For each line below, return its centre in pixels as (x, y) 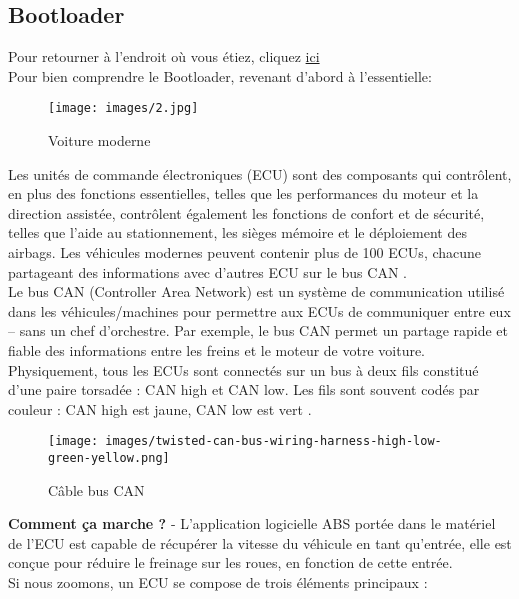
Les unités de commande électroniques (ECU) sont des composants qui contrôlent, (260, 173)
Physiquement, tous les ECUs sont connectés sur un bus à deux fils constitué (243, 369)
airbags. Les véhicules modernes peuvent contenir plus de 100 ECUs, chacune (245, 252)
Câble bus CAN (96, 489)
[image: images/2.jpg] (123, 108)
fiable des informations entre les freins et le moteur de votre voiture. (217, 349)
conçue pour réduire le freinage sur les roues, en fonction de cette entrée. (230, 562)
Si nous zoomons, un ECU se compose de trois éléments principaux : (218, 582)
